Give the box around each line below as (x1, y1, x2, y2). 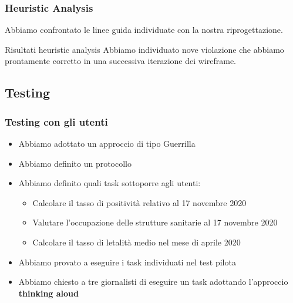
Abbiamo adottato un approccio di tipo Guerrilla (18, 137, 196, 149)
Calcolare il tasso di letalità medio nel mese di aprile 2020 (32, 235, 241, 248)
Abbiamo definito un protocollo (18, 157, 132, 169)
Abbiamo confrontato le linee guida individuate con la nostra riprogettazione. (5, 23, 283, 36)
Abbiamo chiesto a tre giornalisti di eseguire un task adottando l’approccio (18, 275, 288, 288)
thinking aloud (18, 287, 79, 299)
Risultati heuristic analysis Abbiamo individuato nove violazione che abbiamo (5, 43, 284, 55)
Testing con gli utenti (5, 114, 108, 129)
